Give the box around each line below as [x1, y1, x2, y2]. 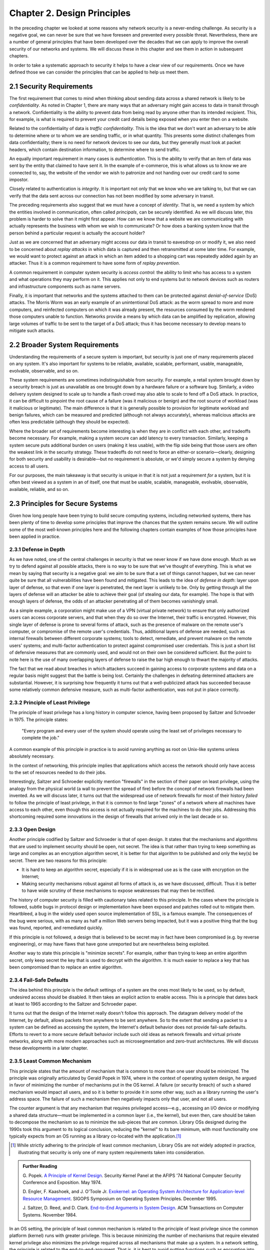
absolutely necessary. [9, 753, 54, 759]
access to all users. [9, 463, 49, 469]
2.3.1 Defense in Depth [9, 545, 65, 552]
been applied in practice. [9, 533, 61, 539]
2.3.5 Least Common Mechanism [9, 1057, 91, 1064]
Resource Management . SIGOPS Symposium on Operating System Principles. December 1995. [22, 1195, 217, 1201]
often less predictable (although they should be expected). [9, 419, 130, 425]
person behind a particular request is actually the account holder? [9, 230, 145, 236]
